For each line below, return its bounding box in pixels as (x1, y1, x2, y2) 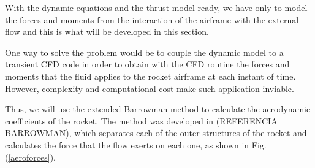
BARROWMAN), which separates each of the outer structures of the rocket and (5, 126, 307, 139)
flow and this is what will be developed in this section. (5, 25, 209, 38)
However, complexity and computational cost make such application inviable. (5, 82, 294, 94)
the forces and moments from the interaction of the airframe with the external (5, 13, 299, 26)
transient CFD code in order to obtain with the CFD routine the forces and (5, 58, 290, 71)
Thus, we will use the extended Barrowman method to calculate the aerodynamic (5, 102, 311, 115)
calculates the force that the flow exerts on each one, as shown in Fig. (5, 138, 267, 151)
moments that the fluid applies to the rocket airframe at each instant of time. (5, 69, 296, 82)
